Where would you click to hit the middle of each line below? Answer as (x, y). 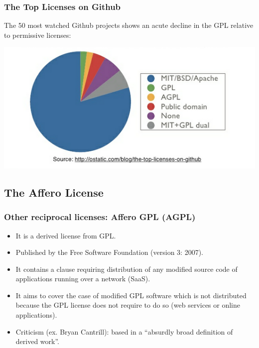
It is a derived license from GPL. (66, 235)
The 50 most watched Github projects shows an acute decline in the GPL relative (129, 25)
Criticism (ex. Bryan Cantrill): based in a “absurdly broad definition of (124, 331)
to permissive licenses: (38, 35)
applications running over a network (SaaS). (83, 279)
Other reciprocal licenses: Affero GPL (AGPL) (100, 217)
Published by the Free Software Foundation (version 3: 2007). (109, 252)
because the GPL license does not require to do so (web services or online (128, 305)
